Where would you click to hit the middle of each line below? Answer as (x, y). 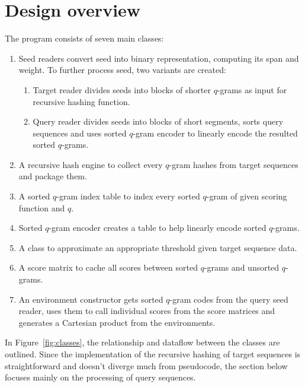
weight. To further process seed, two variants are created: (122, 70)
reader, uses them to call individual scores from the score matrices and (147, 311)
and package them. (53, 176)
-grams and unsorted (242, 267)
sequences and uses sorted (80, 133)
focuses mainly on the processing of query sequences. (100, 377)
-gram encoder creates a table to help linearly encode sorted (158, 228)
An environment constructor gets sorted (91, 299)
